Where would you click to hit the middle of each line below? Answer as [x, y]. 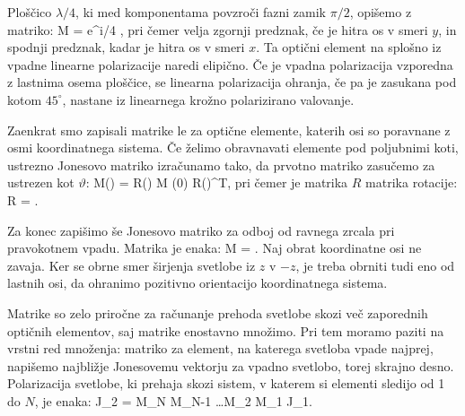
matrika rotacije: [412, 182]
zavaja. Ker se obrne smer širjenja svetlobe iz [132, 265]
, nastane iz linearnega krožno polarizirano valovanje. [208, 99]
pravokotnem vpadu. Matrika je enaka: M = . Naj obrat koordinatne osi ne [215, 248]
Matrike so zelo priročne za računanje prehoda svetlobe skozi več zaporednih [218, 312]
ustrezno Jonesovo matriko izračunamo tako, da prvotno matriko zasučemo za [221, 165]
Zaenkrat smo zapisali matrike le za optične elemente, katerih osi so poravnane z [229, 130]
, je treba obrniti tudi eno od [375, 265]
